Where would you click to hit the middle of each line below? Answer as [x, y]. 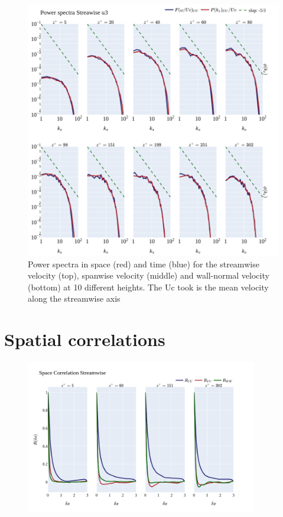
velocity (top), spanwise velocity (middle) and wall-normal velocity [149, 275]
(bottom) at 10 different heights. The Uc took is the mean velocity [148, 287]
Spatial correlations [85, 339]
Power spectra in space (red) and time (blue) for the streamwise [144, 264]
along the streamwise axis [74, 298]
